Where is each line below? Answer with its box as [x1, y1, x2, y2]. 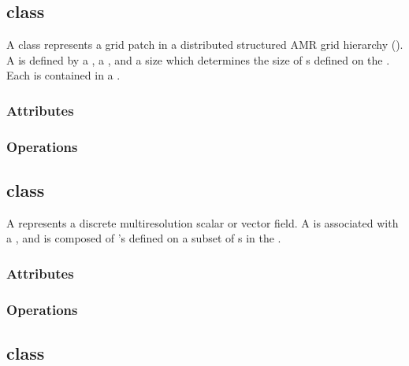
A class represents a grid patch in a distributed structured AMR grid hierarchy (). [6, 36, 403, 53]
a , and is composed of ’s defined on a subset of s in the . [6, 230, 281, 246]
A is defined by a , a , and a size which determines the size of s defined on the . [6, 51, 390, 68]
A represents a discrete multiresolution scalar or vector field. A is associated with [6, 214, 399, 231]
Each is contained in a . [6, 67, 121, 83]
